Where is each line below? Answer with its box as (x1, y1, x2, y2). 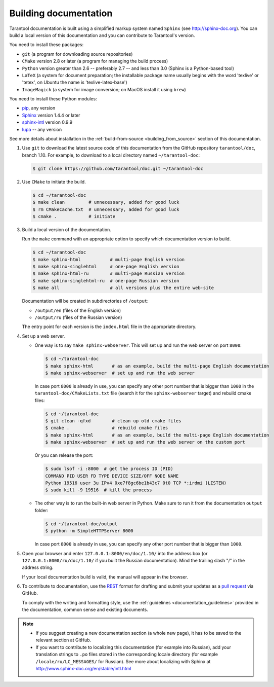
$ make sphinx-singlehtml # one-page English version (32, 264, 179, 270)
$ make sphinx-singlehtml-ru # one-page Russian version (32, 278, 179, 283)
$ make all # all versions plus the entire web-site (32, 285, 214, 291)
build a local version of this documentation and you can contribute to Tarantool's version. (9, 32, 195, 38)
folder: (34, 507, 49, 513)
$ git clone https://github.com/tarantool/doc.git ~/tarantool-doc (32, 165, 204, 171)
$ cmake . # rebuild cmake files (45, 425, 168, 431)
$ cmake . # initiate (32, 213, 116, 219)
